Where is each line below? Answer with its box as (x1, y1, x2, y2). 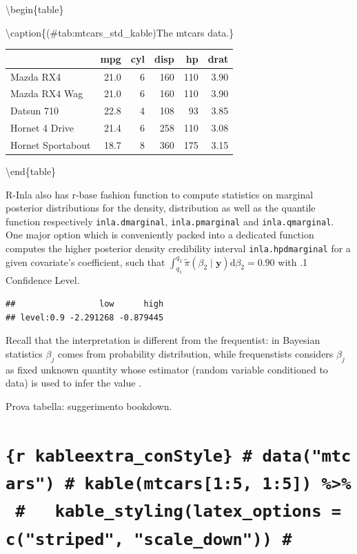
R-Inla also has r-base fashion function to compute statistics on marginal (6, 187, 314, 201)
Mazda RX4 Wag (10, 86, 83, 101)
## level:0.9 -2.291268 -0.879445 (6, 312, 164, 322)
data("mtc (262, 446, 351, 466)
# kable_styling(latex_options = (15, 502, 342, 522)
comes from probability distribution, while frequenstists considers (57, 346, 334, 360)
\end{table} (6, 164, 57, 178)
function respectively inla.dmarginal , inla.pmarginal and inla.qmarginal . (6, 214, 334, 228)
